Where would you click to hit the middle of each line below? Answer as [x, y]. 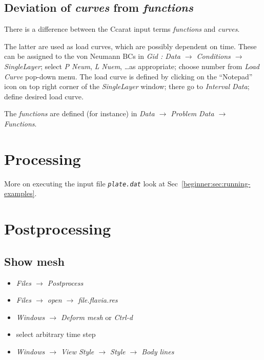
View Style [78, 351]
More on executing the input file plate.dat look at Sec [91, 183]
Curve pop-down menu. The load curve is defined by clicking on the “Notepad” [128, 76]
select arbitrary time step [56, 334]
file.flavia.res [98, 300]
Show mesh [34, 261]
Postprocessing [58, 229]
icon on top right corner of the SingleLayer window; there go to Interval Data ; [127, 86]
